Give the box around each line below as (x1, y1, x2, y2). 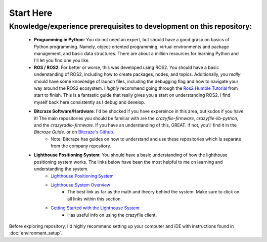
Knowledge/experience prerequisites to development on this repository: (9, 22, 252, 31)
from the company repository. (50, 143, 111, 149)
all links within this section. (67, 196, 122, 202)
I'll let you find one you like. (34, 58, 90, 63)
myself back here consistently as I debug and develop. (34, 99, 145, 105)
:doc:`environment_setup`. (9, 230, 63, 236)
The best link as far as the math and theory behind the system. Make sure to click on (67, 189, 240, 195)
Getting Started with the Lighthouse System (50, 205, 139, 211)
